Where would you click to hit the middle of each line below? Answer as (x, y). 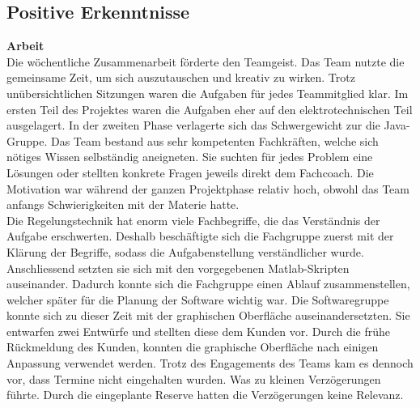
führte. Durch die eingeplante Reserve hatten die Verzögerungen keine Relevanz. (205, 395)
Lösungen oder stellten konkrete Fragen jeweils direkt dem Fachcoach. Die (190, 172)
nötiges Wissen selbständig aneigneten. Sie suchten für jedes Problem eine (190, 157)
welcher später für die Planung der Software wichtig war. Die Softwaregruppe (198, 299)
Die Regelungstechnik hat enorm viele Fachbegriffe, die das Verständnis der (193, 220)
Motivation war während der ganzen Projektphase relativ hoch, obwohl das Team (208, 188)
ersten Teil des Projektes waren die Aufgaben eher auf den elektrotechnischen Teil (210, 109)
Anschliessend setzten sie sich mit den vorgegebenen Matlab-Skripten (178, 268)
